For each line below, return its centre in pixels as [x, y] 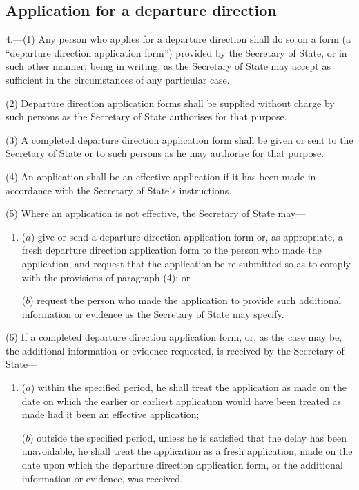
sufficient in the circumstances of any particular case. [118, 79]
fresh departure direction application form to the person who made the [172, 250]
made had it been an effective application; [110, 414]
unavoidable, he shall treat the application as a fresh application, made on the [187, 451]
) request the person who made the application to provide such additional [186, 300]
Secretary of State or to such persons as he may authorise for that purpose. [165, 153]
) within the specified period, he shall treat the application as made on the [188, 387]
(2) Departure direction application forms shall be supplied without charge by [170, 103]
